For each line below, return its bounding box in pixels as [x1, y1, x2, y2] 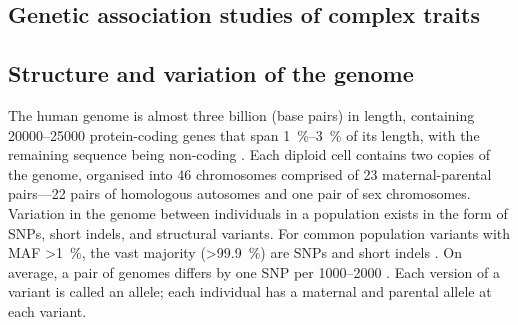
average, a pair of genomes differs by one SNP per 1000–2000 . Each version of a [8, 261, 500, 282]
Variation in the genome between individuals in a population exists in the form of [8, 202, 508, 223]
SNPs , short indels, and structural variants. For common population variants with [8, 222, 511, 243]
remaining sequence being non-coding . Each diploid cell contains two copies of [8, 144, 490, 165]
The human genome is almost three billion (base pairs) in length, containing [8, 104, 475, 125]
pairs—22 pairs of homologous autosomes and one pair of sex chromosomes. [8, 183, 471, 204]
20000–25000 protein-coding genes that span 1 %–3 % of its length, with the [8, 124, 480, 145]
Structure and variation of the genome [8, 58, 414, 89]
